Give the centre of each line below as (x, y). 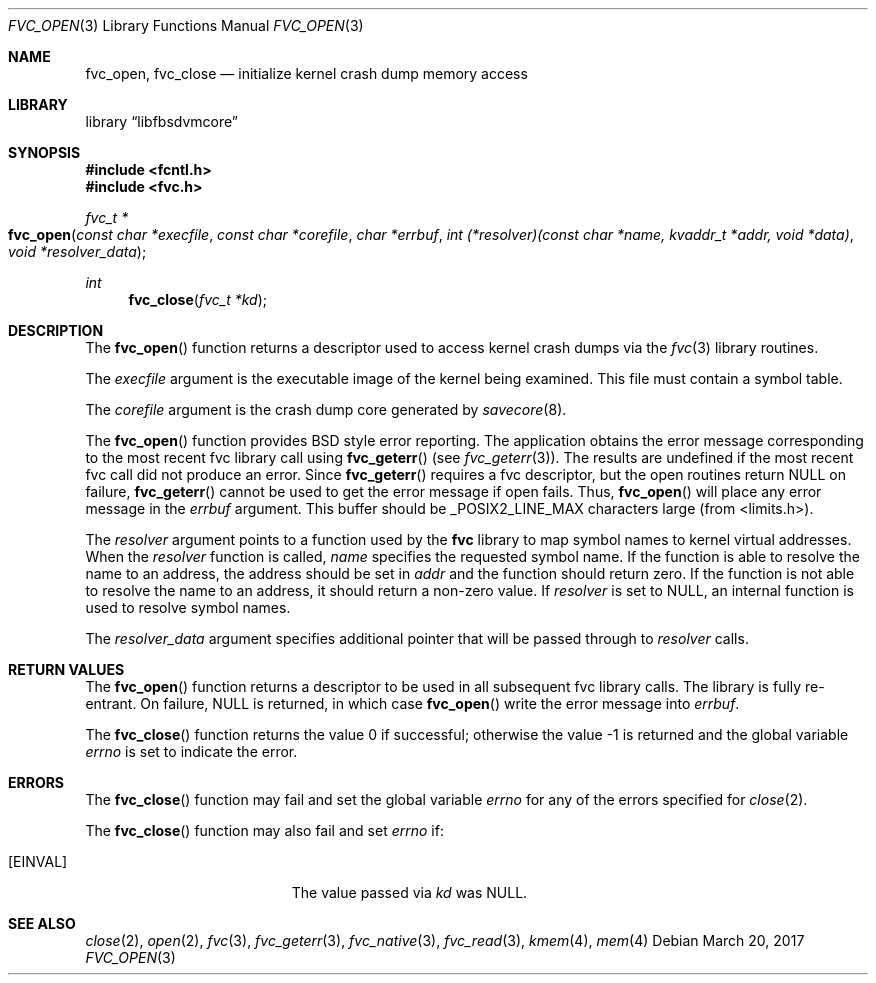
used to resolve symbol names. (188, 607)
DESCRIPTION (56, 330)
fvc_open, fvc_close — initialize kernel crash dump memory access (306, 73)
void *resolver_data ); (77, 251)
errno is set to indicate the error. (191, 751)
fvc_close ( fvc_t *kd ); (197, 299)
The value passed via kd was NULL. (409, 892)
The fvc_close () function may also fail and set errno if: (264, 830)
